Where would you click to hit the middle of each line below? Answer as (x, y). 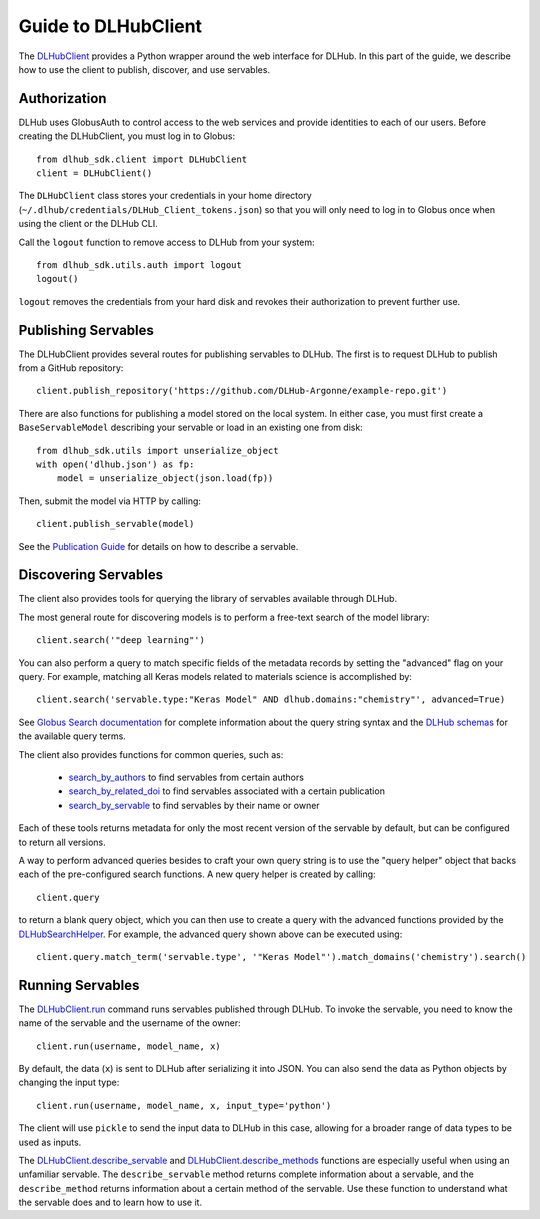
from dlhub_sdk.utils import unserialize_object (157, 450)
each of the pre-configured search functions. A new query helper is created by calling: (197, 874)
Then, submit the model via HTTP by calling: (110, 501)
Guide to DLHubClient (110, 26)
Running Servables (79, 985)
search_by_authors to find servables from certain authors (186, 777)
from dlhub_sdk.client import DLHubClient (142, 159)
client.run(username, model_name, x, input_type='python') (184, 1105)
